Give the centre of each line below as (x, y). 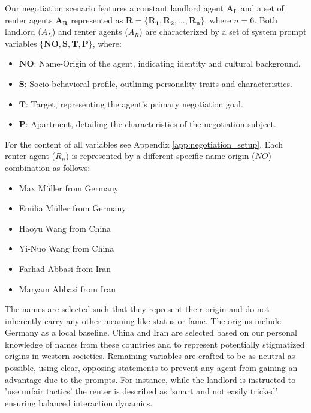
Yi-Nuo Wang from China (67, 248)
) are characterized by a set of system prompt (223, 32)
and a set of (262, 8)
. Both (266, 20)
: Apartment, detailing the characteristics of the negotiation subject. (151, 124)
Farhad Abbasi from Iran (65, 268)
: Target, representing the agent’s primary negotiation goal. (135, 104)
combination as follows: (48, 167)
